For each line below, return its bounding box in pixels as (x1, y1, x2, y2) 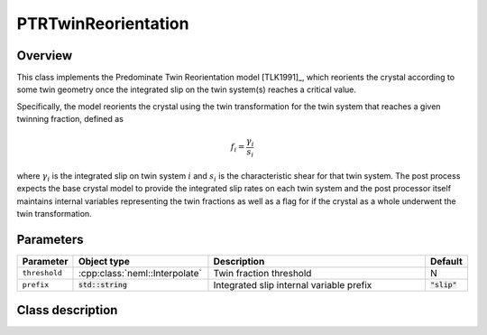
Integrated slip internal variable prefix (213, 278, 372, 291)
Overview (16, 48, 73, 63)
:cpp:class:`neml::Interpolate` (78, 266, 202, 279)
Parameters (16, 231, 84, 247)
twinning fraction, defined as (16, 114, 124, 125)
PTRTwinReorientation (16, 14, 189, 33)
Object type (78, 255, 130, 267)
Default (429, 255, 464, 267)
